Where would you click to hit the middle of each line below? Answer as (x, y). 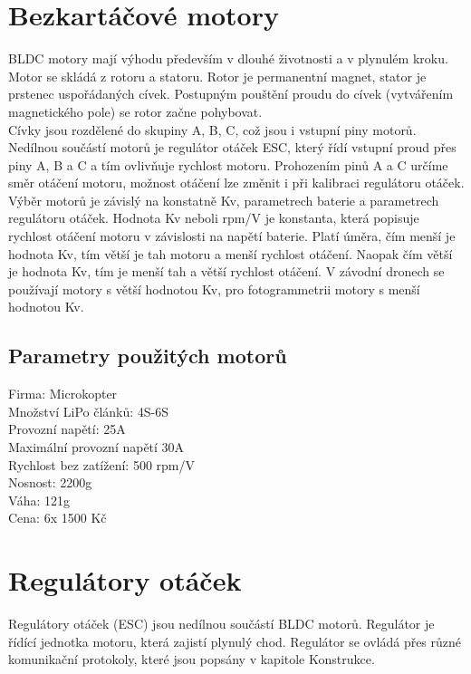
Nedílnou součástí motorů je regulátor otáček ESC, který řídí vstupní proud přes (232, 147)
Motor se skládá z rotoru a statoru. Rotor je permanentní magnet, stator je (217, 76)
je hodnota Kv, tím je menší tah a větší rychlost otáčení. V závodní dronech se (226, 271)
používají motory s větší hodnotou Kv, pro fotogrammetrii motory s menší (214, 289)
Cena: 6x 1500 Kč (58, 518)
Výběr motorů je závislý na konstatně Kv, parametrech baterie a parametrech (224, 200)
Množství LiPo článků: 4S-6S (89, 411)
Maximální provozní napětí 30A (96, 447)
